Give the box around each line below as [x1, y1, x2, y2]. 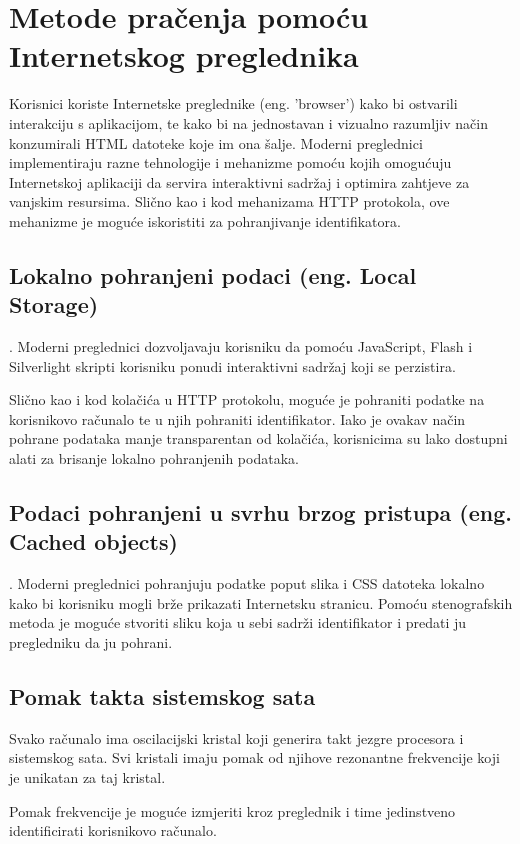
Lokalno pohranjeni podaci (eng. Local [9, 259, 417, 290]
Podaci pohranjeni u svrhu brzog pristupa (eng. [9, 497, 512, 528]
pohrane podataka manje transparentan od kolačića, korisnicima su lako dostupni [9, 428, 508, 449]
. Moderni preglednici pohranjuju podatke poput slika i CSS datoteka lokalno [9, 573, 485, 594]
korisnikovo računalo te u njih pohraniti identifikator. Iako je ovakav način [9, 408, 466, 429]
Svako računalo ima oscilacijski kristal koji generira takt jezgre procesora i [9, 727, 464, 748]
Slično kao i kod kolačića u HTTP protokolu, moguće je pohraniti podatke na [9, 389, 485, 410]
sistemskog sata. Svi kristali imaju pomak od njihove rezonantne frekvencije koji [9, 747, 500, 768]
